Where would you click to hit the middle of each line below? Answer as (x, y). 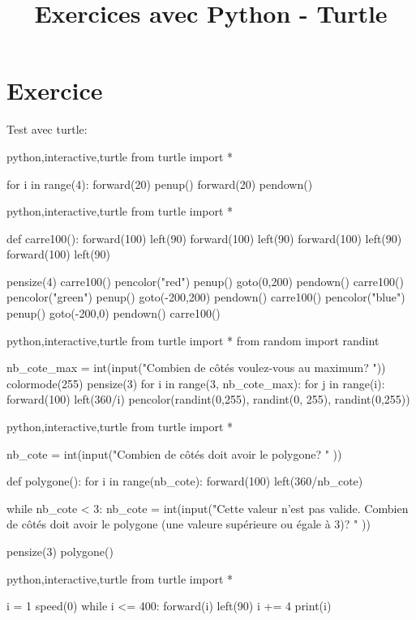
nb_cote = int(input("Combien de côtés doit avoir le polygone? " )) (174, 453)
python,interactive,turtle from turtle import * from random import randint (193, 340)
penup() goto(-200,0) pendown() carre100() (114, 313)
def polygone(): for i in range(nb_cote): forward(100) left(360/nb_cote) (185, 481)
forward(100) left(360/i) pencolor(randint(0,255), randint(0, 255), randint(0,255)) (208, 399)
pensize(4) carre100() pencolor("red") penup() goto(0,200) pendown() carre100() (205, 281)
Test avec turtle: (47, 129)
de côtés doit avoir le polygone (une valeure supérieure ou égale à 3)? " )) (189, 524)
